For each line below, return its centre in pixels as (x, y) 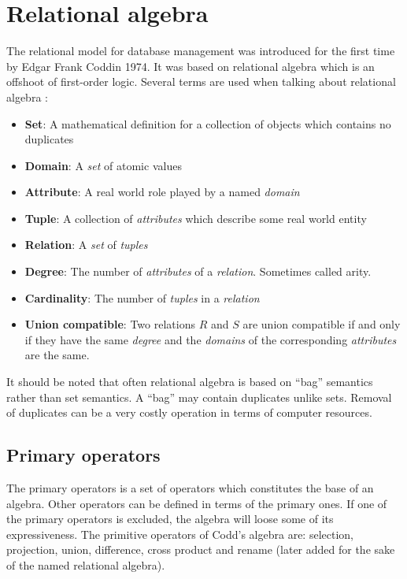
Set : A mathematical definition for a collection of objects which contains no (208, 123)
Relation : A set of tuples (86, 245)
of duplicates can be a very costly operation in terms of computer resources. (189, 412)
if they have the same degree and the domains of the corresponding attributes (211, 339)
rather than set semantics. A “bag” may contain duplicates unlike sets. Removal (199, 397)
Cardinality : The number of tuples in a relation (142, 297)
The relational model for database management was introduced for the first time (201, 51)
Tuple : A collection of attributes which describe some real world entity (196, 218)
